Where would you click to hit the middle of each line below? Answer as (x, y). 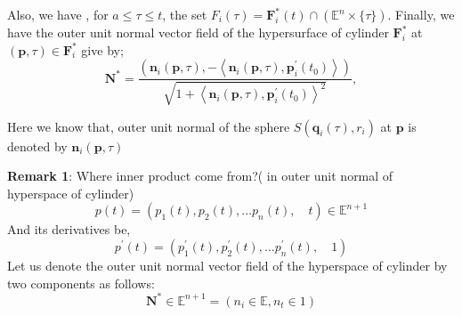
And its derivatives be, (69, 229)
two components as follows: (81, 283)
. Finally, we (421, 14)
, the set (185, 14)
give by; (102, 49)
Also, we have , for (58, 14)
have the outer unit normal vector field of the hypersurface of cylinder (198, 32)
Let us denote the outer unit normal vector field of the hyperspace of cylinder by (227, 265)
